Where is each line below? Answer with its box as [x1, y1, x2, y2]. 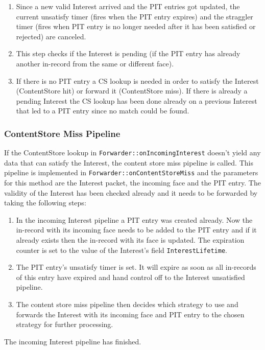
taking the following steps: [4, 197, 86, 208]
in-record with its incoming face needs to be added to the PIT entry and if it [16, 224, 257, 235]
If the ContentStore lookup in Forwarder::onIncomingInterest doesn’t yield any [4, 147, 261, 158]
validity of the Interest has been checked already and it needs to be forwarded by [4, 187, 258, 198]
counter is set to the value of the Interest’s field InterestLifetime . [16, 244, 227, 255]
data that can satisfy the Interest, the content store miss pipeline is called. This [4, 157, 253, 168]
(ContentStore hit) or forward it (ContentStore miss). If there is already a [16, 85, 248, 96]
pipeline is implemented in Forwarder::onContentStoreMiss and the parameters [4, 167, 258, 178]
